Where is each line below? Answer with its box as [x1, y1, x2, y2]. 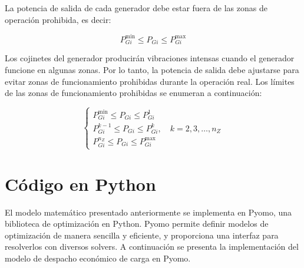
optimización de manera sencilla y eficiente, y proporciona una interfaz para [5, 229, 279, 241]
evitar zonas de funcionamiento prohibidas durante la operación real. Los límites [5, 75, 295, 87]
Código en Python [5, 171, 156, 196]
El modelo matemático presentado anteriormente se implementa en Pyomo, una [5, 206, 292, 218]
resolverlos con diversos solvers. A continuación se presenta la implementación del [5, 240, 299, 253]
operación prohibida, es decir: [5, 13, 111, 25]
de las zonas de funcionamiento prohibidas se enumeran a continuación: [5, 87, 262, 99]
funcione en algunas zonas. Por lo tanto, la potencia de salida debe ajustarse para [5, 64, 299, 76]
